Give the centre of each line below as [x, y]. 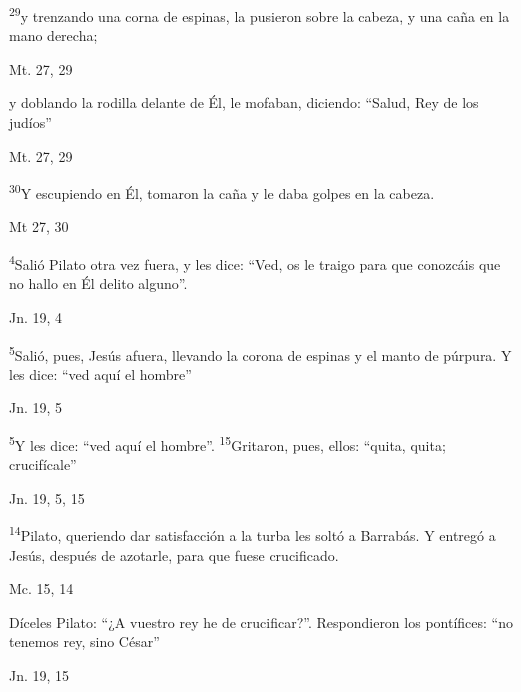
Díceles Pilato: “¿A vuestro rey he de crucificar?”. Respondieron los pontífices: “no [261, 621]
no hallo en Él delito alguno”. [98, 283]
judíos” [30, 122]
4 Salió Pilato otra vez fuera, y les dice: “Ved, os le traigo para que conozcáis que [255, 262]
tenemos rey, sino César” [84, 641]
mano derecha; [53, 35]
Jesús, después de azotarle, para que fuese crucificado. [174, 554]
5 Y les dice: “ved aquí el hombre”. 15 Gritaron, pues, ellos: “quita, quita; [227, 443]
